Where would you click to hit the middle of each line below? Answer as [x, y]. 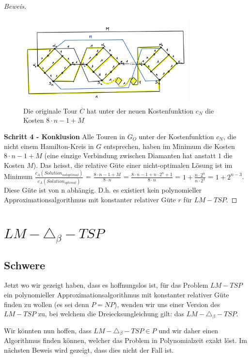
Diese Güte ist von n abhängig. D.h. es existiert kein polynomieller [103, 189]
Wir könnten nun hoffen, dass [48, 330]
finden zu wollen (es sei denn [47, 304]
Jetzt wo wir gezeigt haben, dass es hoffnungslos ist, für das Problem [106, 285]
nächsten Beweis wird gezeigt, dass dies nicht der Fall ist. [89, 350]
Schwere [25, 265]
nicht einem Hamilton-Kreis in [49, 146]
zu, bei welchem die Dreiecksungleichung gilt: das [111, 314]
